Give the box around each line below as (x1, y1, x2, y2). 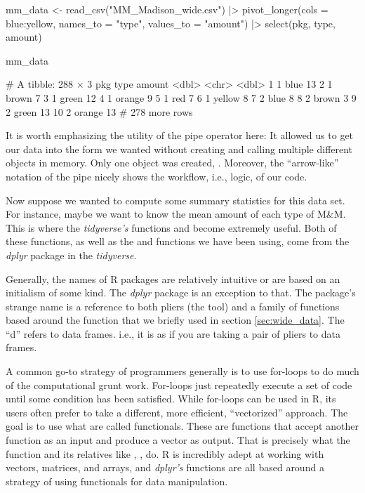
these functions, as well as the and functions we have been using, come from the (6, 234, 350, 249)
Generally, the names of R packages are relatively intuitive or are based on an (6, 271, 340, 286)
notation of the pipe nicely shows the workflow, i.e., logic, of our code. (6, 169, 307, 183)
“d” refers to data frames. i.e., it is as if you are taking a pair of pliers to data (6, 326, 340, 341)
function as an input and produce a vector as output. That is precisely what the (6, 433, 350, 447)
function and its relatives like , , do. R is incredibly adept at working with (6, 446, 324, 461)
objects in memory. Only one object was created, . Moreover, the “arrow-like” (6, 155, 339, 170)
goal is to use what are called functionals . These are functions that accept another (6, 419, 359, 433)
